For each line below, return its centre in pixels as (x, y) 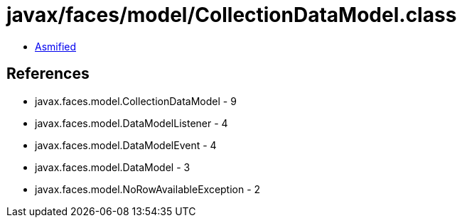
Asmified (56, 46)
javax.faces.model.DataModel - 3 (113, 167)
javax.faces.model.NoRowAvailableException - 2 (148, 189)
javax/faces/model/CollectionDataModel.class (232, 15)
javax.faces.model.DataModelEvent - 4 (126, 145)
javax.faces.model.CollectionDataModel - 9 (136, 101)
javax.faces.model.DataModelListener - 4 (131, 123)
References (48, 74)
